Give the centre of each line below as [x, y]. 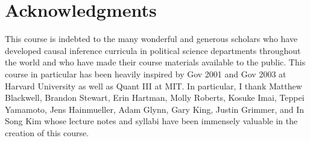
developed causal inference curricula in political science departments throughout [153, 50]
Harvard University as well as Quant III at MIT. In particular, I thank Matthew [153, 85]
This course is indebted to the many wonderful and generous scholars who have [151, 39]
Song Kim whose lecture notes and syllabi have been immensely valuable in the [151, 121]
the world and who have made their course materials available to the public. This [155, 62]
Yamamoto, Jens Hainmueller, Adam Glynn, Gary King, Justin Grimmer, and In [155, 109]
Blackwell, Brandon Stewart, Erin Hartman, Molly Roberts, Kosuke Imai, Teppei [155, 97]
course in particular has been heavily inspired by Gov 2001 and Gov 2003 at [146, 73]
